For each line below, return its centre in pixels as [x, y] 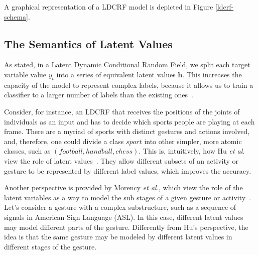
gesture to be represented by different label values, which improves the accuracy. [128, 170]
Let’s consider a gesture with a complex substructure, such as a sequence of [120, 207]
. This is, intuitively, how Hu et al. [192, 151]
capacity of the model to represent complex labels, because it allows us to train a [129, 85]
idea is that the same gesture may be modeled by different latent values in [118, 237]
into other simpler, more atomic [193, 141]
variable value [25, 74]
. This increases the [212, 74]
